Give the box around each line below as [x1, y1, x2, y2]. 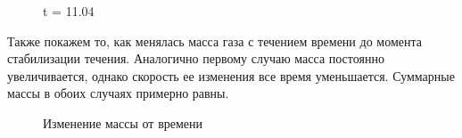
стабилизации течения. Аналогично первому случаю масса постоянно [7, 49, 384, 68]
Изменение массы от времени [43, 113, 203, 132]
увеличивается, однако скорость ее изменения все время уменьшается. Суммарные [7, 66, 455, 85]
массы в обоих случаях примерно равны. [7, 84, 229, 102]
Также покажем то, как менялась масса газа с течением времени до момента [7, 31, 422, 50]
